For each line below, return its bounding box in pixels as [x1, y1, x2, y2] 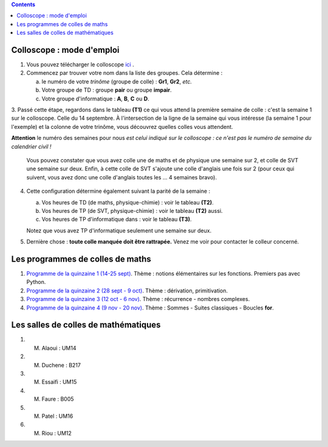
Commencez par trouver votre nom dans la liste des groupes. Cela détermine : [26, 69, 223, 77]
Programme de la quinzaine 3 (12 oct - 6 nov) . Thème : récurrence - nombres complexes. [26, 296, 250, 303]
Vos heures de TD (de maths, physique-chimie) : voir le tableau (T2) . [41, 198, 214, 206]
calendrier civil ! [11, 143, 52, 150]
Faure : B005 [41, 395, 74, 403]
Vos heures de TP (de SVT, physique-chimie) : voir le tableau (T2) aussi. [41, 207, 223, 214]
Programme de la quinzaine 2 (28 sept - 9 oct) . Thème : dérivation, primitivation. [26, 286, 228, 294]
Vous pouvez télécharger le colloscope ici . [26, 61, 134, 68]
